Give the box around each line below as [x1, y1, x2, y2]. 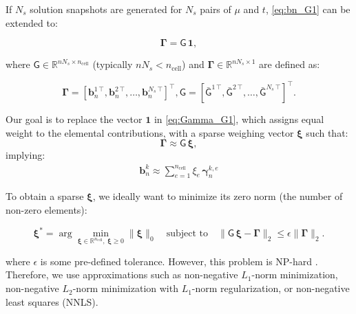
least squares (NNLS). [6, 294, 98, 309]
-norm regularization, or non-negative [191, 281, 350, 295]
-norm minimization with [72, 281, 178, 295]
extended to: [6, 15, 58, 30]
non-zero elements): [6, 202, 87, 216]
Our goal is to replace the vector [6, 112, 143, 126]
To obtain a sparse [6, 189, 84, 203]
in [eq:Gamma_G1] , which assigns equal [154, 112, 324, 126]
